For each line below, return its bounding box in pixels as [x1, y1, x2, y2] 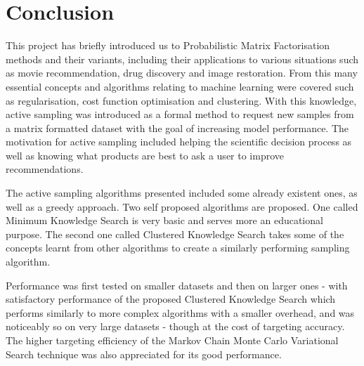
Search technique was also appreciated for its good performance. [6, 346, 282, 361]
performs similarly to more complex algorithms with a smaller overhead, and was [6, 305, 355, 320]
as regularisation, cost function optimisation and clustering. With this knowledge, [6, 93, 357, 107]
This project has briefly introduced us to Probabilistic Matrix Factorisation [6, 38, 330, 53]
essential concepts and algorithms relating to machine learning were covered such [6, 79, 354, 93]
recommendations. [6, 162, 84, 176]
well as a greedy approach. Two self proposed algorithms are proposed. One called [6, 199, 358, 214]
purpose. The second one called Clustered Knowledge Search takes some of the [6, 226, 344, 241]
